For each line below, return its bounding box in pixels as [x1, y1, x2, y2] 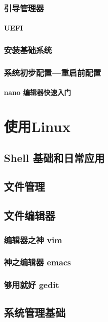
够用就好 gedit [4, 279, 59, 291]
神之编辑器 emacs [4, 256, 71, 268]
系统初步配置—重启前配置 [4, 66, 101, 78]
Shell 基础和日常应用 [4, 150, 105, 165]
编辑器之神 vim [4, 233, 62, 246]
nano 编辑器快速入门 [4, 87, 71, 97]
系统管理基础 [4, 304, 65, 320]
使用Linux [4, 116, 71, 136]
